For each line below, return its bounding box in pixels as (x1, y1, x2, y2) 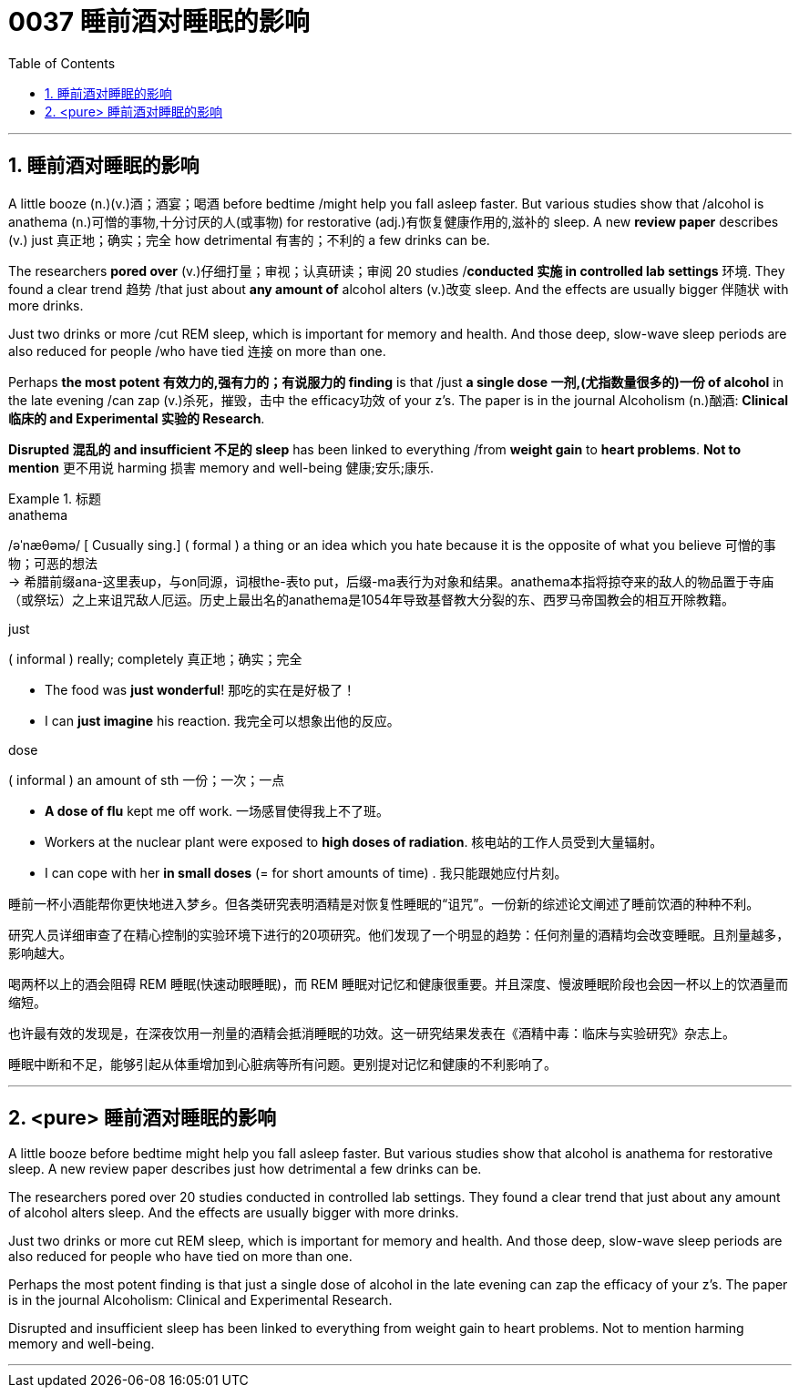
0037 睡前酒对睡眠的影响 (8, 6, 310, 37)
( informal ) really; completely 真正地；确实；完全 (8, 650, 302, 667)
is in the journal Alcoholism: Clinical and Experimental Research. (8, 1292, 393, 1308)
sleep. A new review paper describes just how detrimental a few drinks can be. (8, 1161, 482, 1177)
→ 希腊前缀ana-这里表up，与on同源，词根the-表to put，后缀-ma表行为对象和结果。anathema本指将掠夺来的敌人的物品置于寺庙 (8, 573, 774, 589)
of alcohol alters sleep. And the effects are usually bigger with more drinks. (8, 1205, 459, 1221)
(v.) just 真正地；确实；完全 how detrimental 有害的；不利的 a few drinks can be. (8, 231, 490, 248)
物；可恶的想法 (8, 555, 97, 571)
